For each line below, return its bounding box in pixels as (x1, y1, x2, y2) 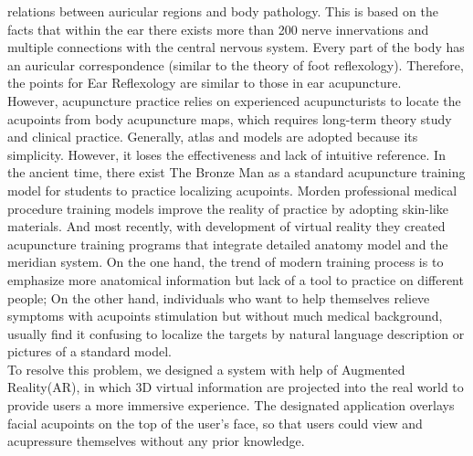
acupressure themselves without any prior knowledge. (7, 431, 305, 451)
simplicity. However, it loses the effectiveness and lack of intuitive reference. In (7, 144, 446, 164)
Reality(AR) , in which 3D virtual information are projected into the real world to (7, 377, 464, 397)
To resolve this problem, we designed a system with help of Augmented (7, 359, 405, 378)
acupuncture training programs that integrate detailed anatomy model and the (7, 234, 448, 253)
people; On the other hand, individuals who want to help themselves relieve (7, 288, 430, 307)
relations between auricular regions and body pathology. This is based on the (7, 2, 438, 20)
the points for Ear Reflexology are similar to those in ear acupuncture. (7, 73, 402, 92)
